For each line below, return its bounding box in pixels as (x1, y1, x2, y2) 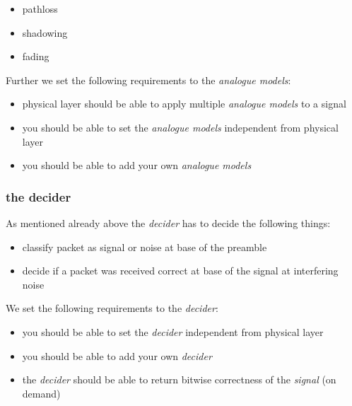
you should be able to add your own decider (22, 348, 212, 363)
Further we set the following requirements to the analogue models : (6, 72, 291, 87)
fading (22, 49, 49, 64)
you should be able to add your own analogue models (22, 158, 252, 173)
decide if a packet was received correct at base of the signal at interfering (22, 263, 339, 278)
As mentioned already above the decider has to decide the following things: (6, 215, 331, 230)
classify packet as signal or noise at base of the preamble (22, 239, 267, 254)
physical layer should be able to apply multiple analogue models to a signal (22, 96, 346, 111)
